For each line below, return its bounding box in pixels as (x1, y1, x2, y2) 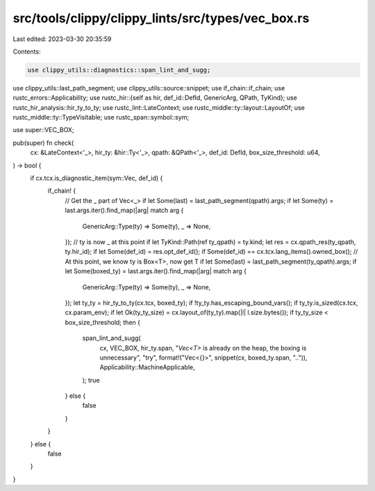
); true (82, 376, 100, 384)
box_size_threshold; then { (65, 318, 140, 326)
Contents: (12, 47, 41, 56)
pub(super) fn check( (12, 138, 74, 147)
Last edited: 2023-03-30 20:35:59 (12, 35, 112, 43)
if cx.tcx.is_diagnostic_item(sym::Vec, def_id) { (30, 174, 163, 182)
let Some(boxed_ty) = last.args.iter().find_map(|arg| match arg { (65, 267, 247, 275)
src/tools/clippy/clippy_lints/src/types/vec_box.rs (12, 10, 310, 26)
